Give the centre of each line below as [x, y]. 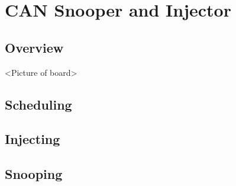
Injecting [33, 139]
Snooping [34, 174]
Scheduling [38, 104]
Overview [34, 47]
